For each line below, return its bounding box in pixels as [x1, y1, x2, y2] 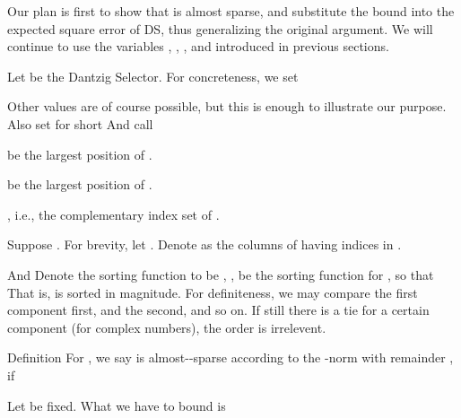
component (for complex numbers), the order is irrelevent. [7, 318, 326, 336]
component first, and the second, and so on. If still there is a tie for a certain [7, 300, 430, 319]
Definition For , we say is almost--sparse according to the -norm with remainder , [7, 348, 454, 367]
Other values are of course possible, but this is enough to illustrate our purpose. [7, 97, 447, 116]
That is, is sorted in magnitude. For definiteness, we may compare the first [7, 283, 418, 301]
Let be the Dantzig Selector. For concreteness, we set [7, 66, 299, 85]
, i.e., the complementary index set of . [7, 205, 220, 223]
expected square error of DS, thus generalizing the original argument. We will [7, 19, 433, 38]
